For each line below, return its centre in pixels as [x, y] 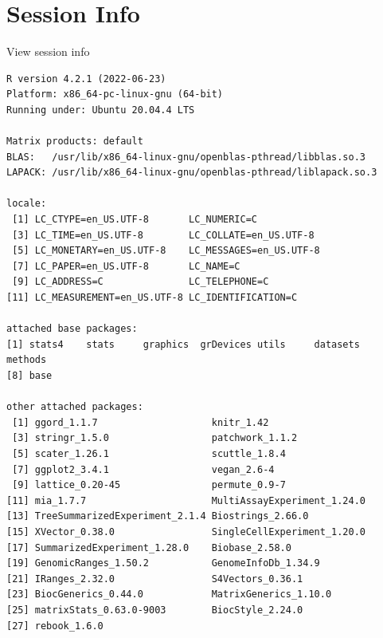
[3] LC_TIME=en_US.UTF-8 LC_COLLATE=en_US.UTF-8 [163, 235]
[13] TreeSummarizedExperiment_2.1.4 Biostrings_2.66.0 [158, 516]
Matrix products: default [75, 142]
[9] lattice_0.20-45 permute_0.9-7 [149, 485]
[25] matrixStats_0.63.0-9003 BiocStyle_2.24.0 [155, 610]
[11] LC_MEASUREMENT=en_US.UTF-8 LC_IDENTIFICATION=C [152, 298]
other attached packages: [75, 407]
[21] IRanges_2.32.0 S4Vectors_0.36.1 [155, 579]
